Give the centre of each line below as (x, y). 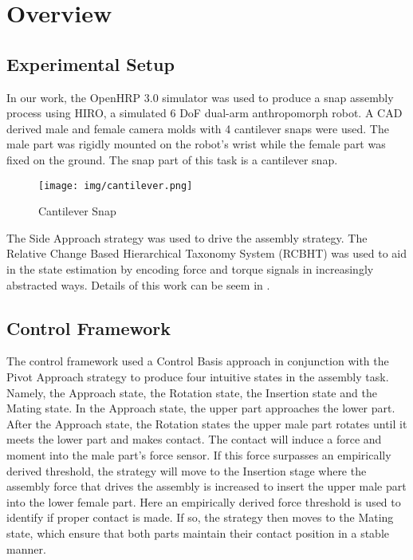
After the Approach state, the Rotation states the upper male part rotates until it (207, 423)
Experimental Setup (90, 63)
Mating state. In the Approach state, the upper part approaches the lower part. (201, 408)
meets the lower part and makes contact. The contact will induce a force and (194, 439)
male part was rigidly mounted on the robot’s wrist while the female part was (196, 144)
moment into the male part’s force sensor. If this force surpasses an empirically (199, 454)
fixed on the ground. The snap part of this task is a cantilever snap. (172, 159)
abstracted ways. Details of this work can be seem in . (138, 284)
